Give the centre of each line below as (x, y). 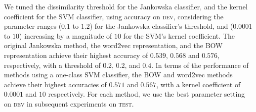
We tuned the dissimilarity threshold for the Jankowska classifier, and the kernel (126, 6)
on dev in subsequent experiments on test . (69, 103)
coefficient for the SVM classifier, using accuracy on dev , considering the (114, 16)
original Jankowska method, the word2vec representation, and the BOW (113, 45)
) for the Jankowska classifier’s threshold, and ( (161, 26)
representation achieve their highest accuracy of (76, 55)
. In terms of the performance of (200, 65)
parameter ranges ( (33, 26)
